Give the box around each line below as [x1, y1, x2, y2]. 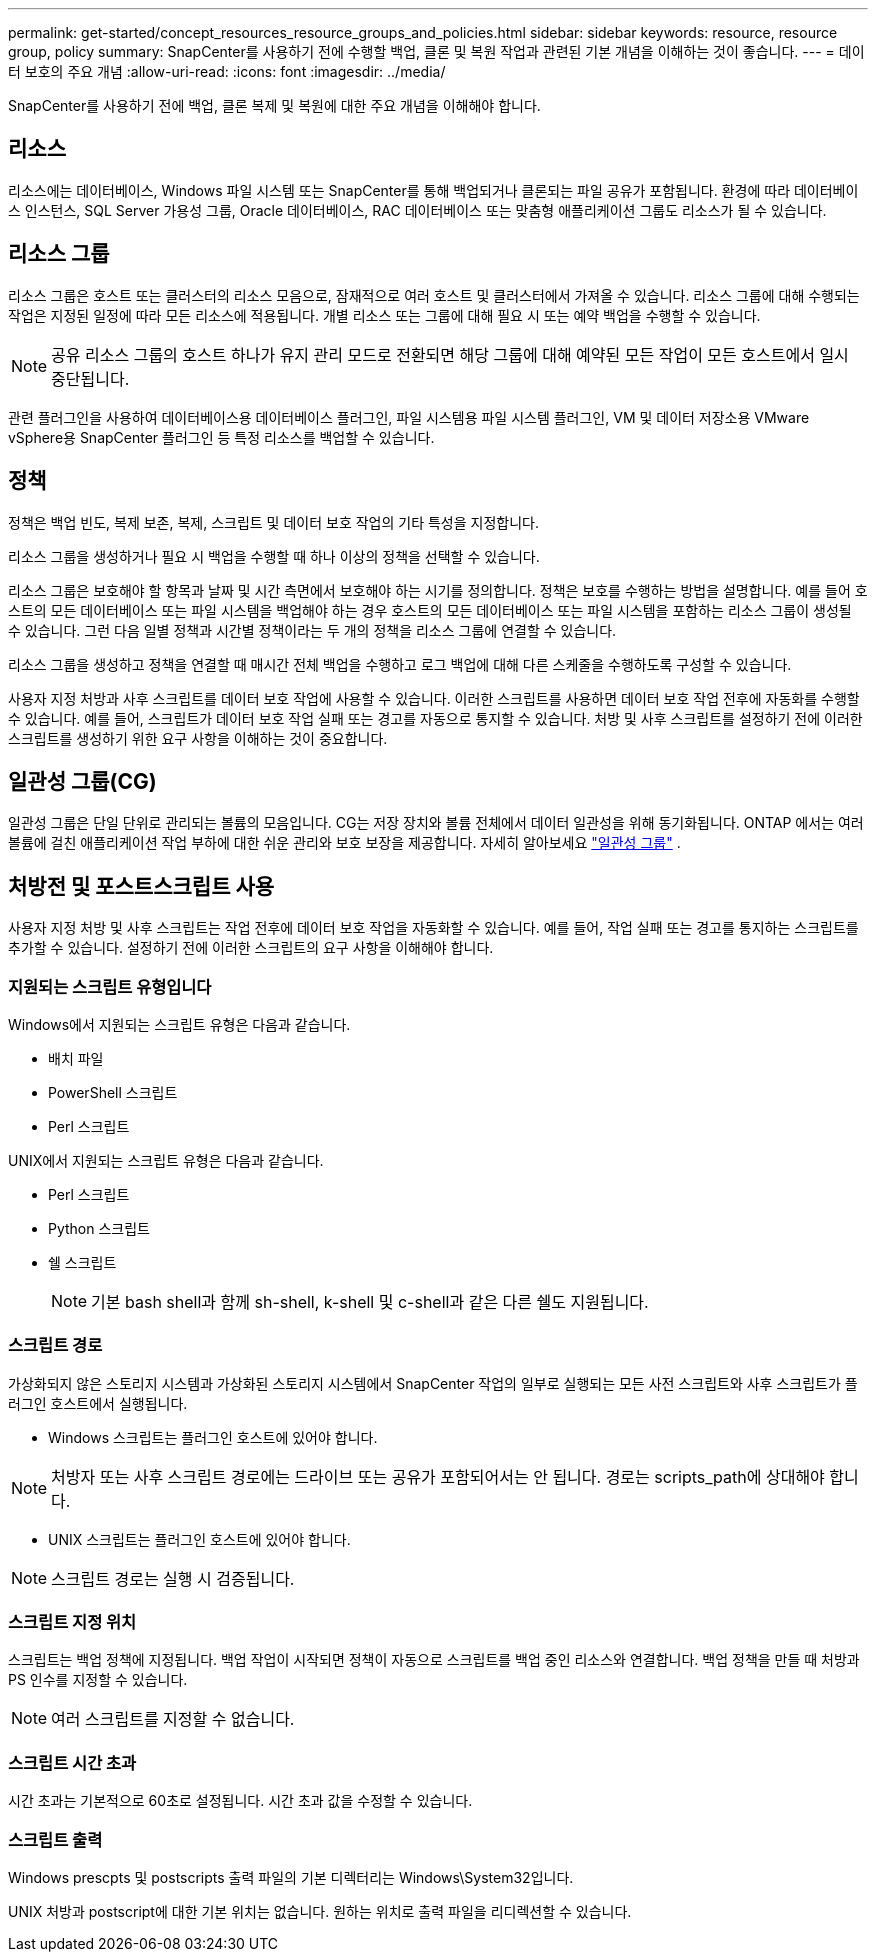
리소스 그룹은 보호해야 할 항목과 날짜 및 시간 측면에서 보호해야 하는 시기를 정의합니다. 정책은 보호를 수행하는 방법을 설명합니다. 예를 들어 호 [8, 581, 868, 599]
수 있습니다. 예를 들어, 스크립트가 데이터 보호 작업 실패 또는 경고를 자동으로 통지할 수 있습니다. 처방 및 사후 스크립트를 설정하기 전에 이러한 [8, 709, 863, 727]
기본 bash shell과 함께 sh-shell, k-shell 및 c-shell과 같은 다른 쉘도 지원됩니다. [91, 1291, 649, 1312]
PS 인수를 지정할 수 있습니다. [8, 1671, 188, 1689]
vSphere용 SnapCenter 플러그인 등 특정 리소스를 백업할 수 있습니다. [8, 428, 435, 446]
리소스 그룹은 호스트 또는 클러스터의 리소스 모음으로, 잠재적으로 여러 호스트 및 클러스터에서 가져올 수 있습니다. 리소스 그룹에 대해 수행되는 [8, 286, 860, 304]
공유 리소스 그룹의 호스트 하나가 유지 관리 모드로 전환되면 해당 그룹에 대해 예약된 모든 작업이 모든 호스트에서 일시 [51, 344, 849, 365]
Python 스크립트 [48, 1219, 150, 1237]
